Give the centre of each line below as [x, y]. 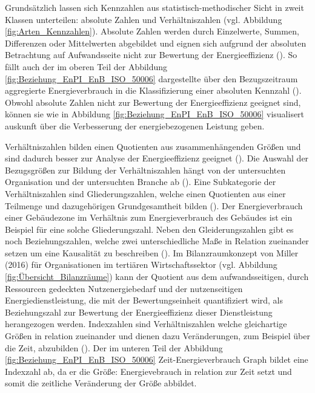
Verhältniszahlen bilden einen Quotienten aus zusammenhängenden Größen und [153, 146]
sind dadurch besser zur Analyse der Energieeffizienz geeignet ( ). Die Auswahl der [157, 158]
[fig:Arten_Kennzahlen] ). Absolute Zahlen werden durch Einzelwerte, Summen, [152, 31]
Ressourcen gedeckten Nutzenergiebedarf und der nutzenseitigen [124, 288]
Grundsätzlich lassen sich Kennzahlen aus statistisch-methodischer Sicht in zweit [154, 7]
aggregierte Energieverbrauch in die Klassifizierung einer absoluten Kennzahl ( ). [153, 90]
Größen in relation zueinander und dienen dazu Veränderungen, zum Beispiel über [157, 336]
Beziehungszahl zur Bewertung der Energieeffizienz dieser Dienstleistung [139, 312]
